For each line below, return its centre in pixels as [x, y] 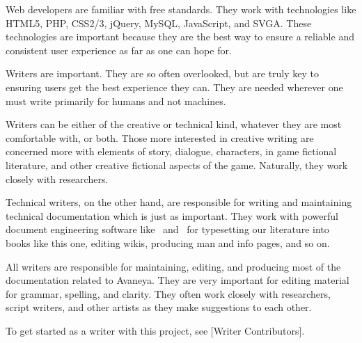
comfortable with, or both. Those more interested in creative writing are [160, 137]
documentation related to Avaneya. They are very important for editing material [178, 280]
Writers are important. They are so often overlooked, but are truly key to [163, 73]
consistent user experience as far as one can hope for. [119, 50]
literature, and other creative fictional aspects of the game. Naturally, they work [177, 165]
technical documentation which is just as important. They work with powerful [172, 215]
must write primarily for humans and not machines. [116, 101]
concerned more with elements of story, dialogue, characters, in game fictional [171, 151]
